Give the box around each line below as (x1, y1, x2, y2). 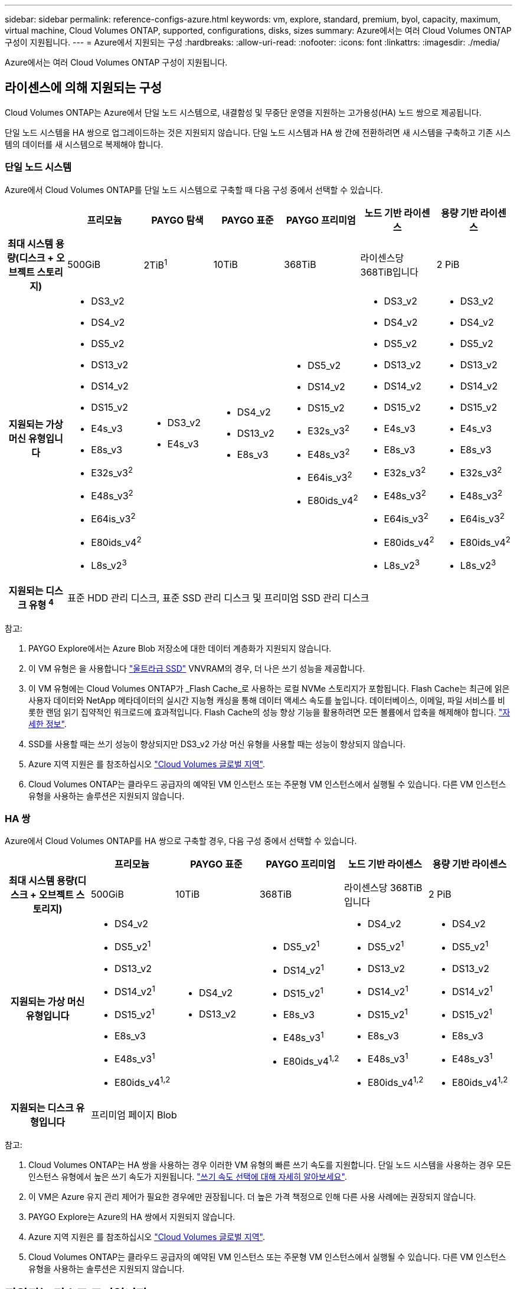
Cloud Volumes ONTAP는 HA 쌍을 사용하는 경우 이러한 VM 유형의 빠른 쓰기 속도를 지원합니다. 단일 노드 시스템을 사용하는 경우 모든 (28, 1159, 512, 1170)
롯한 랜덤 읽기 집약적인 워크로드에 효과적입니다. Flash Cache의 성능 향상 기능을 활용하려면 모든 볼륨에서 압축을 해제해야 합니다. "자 (28, 706, 511, 717)
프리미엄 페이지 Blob (90, 1108, 177, 1121)
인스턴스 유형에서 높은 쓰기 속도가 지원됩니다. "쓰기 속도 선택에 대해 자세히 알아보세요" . (28, 1171, 347, 1182)
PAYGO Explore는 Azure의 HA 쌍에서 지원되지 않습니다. (28, 1211, 235, 1222)
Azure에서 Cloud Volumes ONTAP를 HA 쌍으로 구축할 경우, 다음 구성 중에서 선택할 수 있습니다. (5, 836, 357, 846)
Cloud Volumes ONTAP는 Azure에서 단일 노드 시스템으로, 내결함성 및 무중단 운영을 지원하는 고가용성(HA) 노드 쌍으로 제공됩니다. (5, 107, 482, 117)
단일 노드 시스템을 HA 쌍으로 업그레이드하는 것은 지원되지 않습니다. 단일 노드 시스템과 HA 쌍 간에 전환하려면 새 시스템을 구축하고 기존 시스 (5, 127, 511, 138)
